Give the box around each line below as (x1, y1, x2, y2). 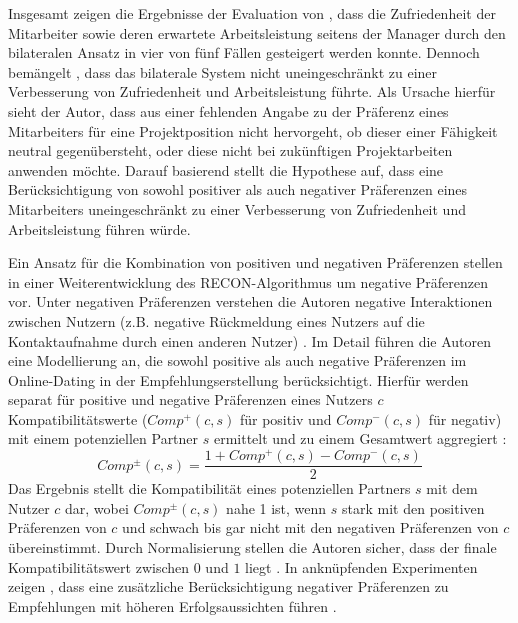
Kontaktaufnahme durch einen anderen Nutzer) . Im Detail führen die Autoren (8, 330, 492, 351)
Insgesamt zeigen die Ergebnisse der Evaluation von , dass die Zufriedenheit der (8, 3, 496, 23)
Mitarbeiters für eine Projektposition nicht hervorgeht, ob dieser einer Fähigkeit (8, 120, 498, 141)
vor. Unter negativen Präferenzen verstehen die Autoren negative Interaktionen (8, 291, 493, 312)
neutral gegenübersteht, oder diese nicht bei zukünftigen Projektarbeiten (8, 140, 453, 161)
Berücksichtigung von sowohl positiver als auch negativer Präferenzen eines (8, 179, 468, 200)
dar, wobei (65, 497, 129, 518)
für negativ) (428, 408, 502, 429)
